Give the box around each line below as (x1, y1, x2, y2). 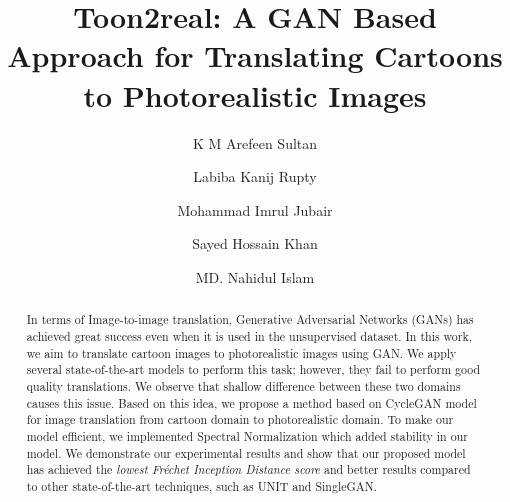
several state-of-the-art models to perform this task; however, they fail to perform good (26, 361, 481, 378)
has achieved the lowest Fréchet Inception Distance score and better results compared (26, 461, 471, 478)
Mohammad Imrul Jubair (177, 199, 333, 220)
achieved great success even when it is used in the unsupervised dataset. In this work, (26, 327, 473, 344)
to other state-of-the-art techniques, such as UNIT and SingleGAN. (26, 477, 377, 494)
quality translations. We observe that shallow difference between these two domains (26, 377, 461, 394)
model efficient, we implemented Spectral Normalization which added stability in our (26, 427, 468, 444)
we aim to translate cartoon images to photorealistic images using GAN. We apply (26, 344, 457, 361)
